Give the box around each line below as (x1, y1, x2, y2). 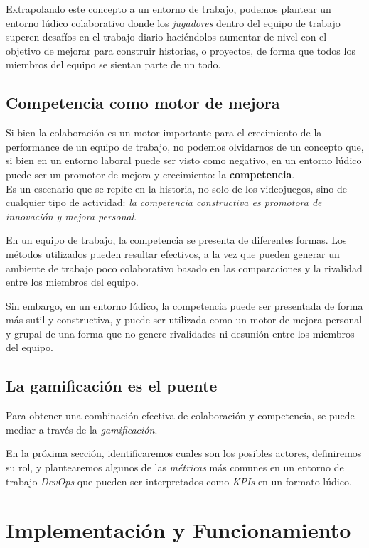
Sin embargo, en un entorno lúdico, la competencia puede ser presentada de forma (6, 298, 363, 313)
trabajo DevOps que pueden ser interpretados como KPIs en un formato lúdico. (6, 473, 352, 488)
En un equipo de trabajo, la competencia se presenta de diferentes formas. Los (6, 232, 347, 247)
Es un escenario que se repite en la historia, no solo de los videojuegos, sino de (6, 181, 348, 195)
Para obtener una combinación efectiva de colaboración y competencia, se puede (6, 408, 355, 423)
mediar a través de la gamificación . (6, 421, 158, 436)
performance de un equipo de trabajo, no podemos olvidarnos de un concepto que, (6, 139, 364, 154)
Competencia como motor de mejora (6, 92, 280, 114)
